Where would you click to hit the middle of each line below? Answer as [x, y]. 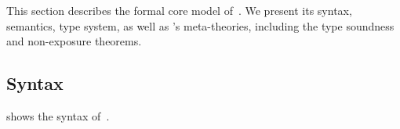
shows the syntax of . [58, 115]
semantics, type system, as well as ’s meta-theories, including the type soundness [200, 25]
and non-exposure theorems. [74, 41]
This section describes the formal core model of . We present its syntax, [179, 10]
